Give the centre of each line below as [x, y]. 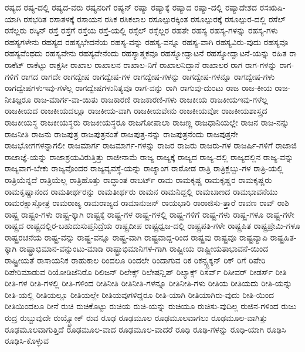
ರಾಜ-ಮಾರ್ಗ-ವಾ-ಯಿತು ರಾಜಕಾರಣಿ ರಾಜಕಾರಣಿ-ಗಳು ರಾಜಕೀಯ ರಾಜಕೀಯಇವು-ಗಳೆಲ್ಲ [151, 99]
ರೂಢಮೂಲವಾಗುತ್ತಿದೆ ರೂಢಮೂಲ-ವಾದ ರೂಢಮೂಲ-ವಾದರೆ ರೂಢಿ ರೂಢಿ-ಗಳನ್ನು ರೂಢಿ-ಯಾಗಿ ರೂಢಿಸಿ [145, 329]
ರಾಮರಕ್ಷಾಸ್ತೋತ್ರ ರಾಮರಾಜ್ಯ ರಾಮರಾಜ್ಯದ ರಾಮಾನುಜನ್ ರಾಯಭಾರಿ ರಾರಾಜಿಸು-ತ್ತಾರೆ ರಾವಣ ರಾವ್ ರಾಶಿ [147, 203]
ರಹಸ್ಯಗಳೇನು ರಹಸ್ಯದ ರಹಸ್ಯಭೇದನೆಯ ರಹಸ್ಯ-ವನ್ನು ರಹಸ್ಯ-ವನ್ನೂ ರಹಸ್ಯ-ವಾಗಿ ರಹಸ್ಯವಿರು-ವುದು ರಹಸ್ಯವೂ [147, 41]
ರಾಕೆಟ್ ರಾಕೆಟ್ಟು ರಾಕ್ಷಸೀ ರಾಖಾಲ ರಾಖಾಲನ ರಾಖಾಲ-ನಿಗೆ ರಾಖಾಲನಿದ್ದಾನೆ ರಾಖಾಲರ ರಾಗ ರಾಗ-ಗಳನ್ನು [141, 64]
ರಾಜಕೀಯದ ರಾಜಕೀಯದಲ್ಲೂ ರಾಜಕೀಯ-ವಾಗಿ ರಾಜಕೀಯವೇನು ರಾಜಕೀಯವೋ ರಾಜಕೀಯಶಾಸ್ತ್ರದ [136, 111]
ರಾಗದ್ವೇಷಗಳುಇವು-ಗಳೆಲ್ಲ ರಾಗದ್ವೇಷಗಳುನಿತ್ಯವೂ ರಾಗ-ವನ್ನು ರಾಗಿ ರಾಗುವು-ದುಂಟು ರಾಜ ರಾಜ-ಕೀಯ [138, 88]
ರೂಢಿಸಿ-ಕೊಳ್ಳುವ [27, 341]
